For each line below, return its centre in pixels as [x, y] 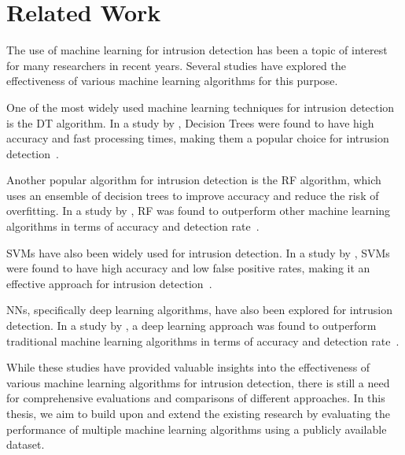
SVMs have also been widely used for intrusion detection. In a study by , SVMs [198, 252]
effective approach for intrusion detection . [109, 283]
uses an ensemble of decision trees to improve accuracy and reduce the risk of [193, 195]
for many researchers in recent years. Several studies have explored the [176, 65]
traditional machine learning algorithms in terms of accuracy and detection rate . [203, 340]
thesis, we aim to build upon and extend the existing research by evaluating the [199, 413]
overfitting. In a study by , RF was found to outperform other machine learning [199, 211]
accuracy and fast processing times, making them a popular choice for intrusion [198, 138]
